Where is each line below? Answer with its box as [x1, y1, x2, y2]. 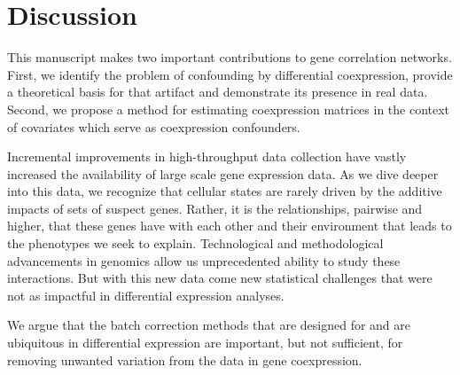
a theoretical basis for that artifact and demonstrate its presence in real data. [7, 82, 428, 101]
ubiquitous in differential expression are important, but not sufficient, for [7, 333, 403, 352]
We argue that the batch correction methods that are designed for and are [7, 316, 410, 334]
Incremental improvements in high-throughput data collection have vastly [7, 147, 407, 166]
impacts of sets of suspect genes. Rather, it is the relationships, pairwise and [7, 199, 423, 217]
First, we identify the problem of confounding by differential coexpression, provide [7, 65, 453, 83]
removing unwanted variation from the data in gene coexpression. [7, 350, 363, 369]
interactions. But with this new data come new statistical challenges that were [7, 269, 433, 287]
